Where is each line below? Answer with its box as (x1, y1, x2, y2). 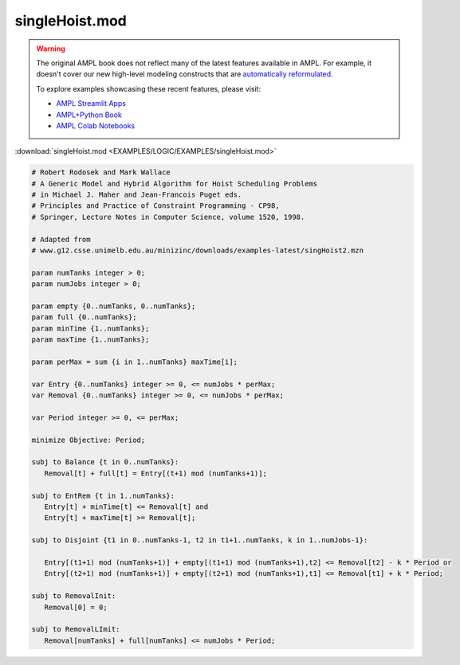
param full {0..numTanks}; (31, 313, 137, 322)
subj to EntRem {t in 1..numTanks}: (31, 491, 175, 500)
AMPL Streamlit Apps (56, 99, 127, 108)
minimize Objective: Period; (31, 435, 146, 444)
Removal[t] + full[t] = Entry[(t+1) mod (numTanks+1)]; (44, 468, 267, 478)
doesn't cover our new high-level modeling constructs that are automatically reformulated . (36, 69, 334, 79)
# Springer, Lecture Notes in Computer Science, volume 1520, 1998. (31, 212, 305, 221)
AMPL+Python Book (56, 110, 123, 119)
